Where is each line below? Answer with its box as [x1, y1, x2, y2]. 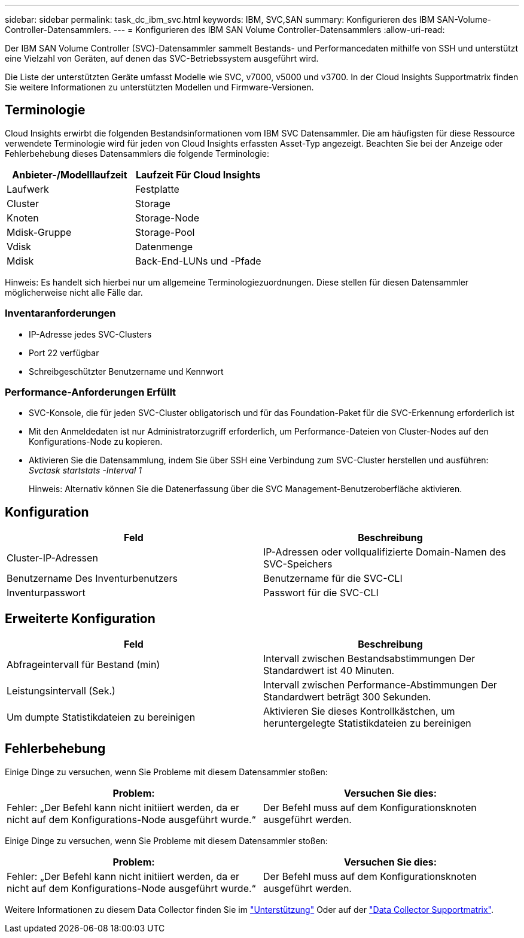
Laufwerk [7, 183, 49, 195]
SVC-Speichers [263, 558, 333, 570]
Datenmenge [135, 240, 193, 253]
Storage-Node [135, 211, 199, 224]
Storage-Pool [135, 226, 195, 238]
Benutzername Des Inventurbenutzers [7, 572, 178, 585]
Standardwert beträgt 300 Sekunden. [263, 691, 431, 703]
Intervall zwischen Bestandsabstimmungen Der [263, 652, 476, 665]
